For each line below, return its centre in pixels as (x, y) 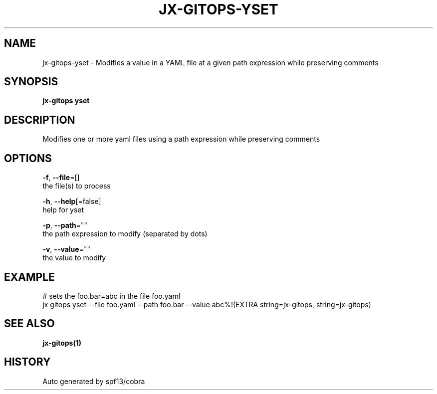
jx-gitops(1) (62, 343)
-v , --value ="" (66, 249)
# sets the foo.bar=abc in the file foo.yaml (111, 296)
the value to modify (74, 258)
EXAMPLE (29, 277)
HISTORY (27, 362)
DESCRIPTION (40, 120)
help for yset (63, 210)
